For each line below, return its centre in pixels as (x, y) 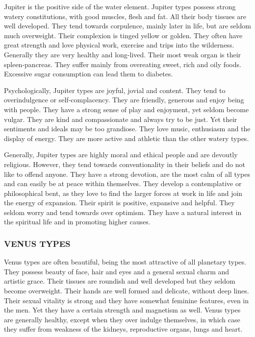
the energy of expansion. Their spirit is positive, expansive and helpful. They (119, 203)
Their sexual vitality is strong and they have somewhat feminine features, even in (127, 300)
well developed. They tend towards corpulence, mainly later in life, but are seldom (127, 26)
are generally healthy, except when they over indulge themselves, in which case (122, 319)
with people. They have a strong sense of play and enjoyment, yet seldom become (127, 109)
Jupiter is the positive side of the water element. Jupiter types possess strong (120, 6)
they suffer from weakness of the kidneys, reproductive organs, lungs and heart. (123, 329)
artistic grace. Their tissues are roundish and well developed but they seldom (120, 281)
